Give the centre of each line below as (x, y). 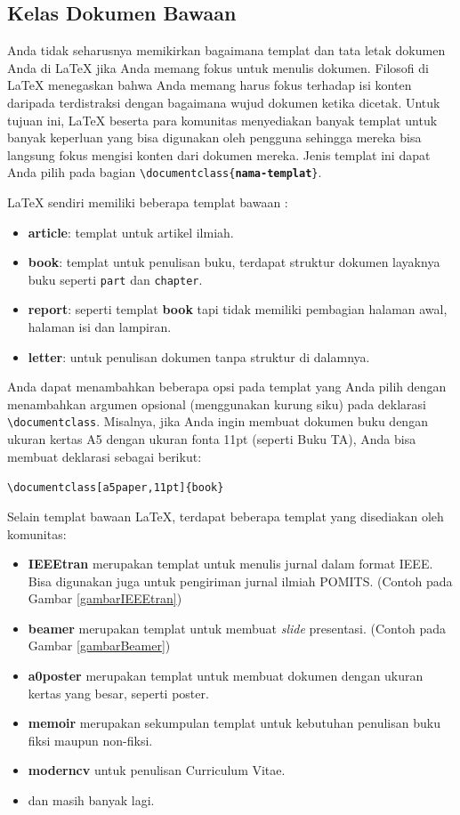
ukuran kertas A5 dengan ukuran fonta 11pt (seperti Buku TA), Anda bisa (212, 439)
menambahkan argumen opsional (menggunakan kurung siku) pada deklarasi (217, 403)
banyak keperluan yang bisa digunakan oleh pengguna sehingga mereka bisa (214, 137)
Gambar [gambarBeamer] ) (99, 646)
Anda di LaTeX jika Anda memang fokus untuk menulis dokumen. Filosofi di (218, 67)
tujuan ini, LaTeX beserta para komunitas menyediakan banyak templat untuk (222, 120)
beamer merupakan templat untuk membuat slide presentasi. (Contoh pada (237, 628)
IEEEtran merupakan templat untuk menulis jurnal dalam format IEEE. (230, 564)
